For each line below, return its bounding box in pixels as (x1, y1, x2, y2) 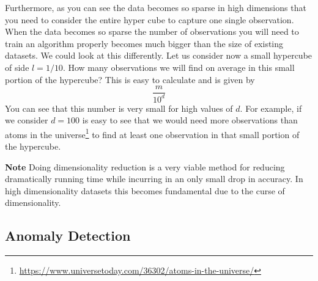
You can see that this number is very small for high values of (5, 101, 233, 114)
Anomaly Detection (5, 226, 131, 245)
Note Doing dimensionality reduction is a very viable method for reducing (5, 160, 285, 173)
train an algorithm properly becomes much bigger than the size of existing (5, 37, 284, 49)
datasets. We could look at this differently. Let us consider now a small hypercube (5, 49, 312, 62)
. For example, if (240, 101, 302, 114)
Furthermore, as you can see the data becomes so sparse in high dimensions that (5, 1, 306, 13)
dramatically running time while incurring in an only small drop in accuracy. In (5, 172, 303, 185)
